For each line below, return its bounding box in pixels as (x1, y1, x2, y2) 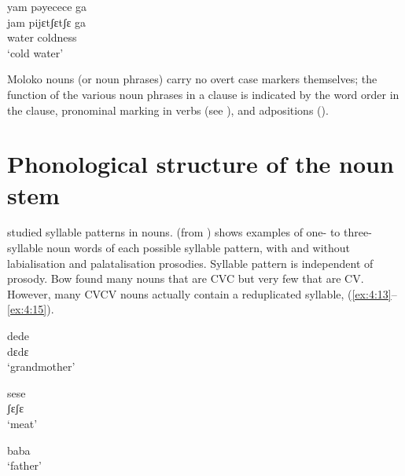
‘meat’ (7, 416, 38, 431)
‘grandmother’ (7, 358, 75, 375)
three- (344, 224, 372, 240)
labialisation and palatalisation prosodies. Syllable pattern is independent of (7, 254, 374, 271)
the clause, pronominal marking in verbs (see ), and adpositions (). (7, 101, 329, 118)
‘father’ (7, 457, 42, 474)
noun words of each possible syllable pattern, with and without (46, 240, 351, 256)
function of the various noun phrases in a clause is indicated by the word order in (7, 86, 399, 102)
